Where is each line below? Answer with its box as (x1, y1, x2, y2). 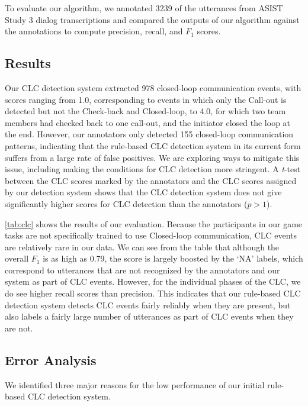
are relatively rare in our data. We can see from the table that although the (5, 240, 280, 253)
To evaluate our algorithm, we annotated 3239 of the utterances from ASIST (5, 2, 283, 14)
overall (5, 252, 29, 265)
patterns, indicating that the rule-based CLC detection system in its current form (5, 139, 301, 152)
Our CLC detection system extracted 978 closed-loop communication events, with (5, 81, 301, 94)
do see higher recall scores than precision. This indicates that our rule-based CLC (5, 287, 301, 299)
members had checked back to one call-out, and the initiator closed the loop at (5, 116, 291, 128)
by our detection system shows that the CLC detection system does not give (5, 186, 282, 198)
